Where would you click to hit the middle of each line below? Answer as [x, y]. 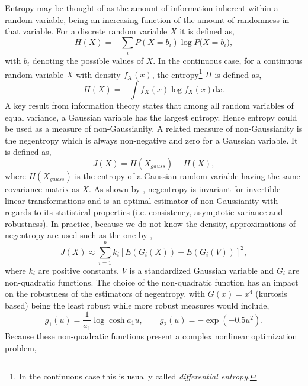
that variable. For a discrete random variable [86, 31]
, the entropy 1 [177, 73]
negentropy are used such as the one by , [79, 235]
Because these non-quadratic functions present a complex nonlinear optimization [151, 335]
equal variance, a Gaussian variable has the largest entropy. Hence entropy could [151, 117]
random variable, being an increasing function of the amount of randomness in [147, 19]
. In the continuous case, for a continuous [228, 61]
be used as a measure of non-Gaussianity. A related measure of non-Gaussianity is [154, 129]
